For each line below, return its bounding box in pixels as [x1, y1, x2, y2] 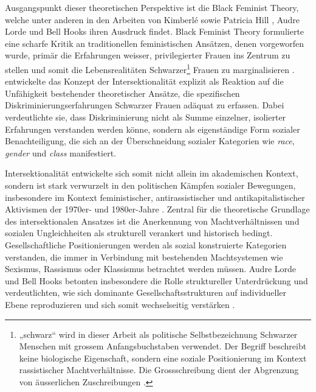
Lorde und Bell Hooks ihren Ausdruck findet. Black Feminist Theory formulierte [5, 25, 304, 38]
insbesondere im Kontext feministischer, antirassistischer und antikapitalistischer [5, 191, 305, 203]
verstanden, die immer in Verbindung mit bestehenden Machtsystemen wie [5, 250, 283, 263]
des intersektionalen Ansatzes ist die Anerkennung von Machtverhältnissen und [5, 214, 300, 227]
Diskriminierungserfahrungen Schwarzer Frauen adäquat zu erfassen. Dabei [5, 99, 284, 111]
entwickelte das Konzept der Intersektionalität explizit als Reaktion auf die [5, 75, 284, 88]
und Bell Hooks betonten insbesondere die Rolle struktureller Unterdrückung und [5, 274, 308, 287]
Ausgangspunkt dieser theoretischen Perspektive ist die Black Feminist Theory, [5, 1, 299, 13]
